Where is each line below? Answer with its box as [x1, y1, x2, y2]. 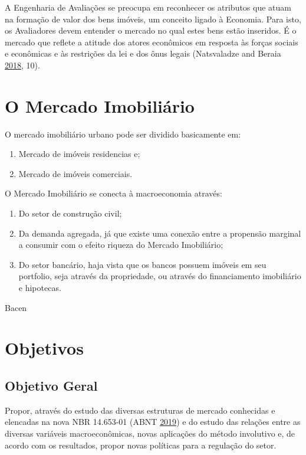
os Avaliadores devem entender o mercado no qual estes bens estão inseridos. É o [5, 24, 297, 37]
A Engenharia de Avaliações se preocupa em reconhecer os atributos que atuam [5, 1, 291, 13]
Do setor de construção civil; [18, 207, 122, 220]
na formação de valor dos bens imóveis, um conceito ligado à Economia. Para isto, [5, 12, 301, 25]
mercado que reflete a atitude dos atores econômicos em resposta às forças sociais [5, 35, 298, 48]
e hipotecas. [18, 281, 61, 294]
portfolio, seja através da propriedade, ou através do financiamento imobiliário [18, 270, 301, 282]
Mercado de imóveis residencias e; [18, 148, 140, 160]
